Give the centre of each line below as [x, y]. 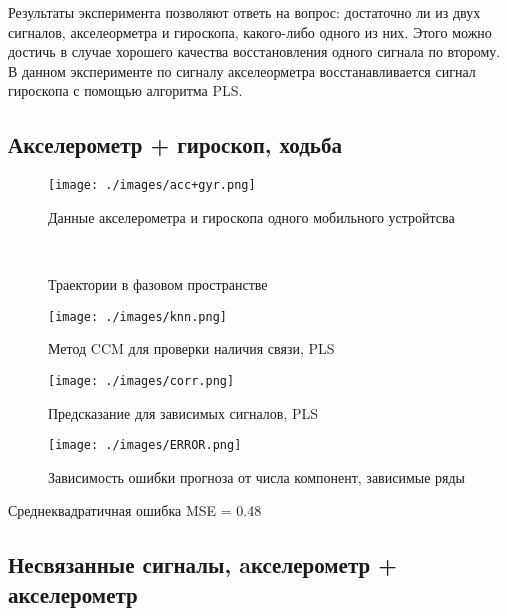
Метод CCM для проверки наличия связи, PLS [191, 348]
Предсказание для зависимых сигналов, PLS [183, 412]
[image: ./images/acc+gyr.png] [152, 185]
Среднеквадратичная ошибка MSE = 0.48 [135, 510]
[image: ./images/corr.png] [141, 380]
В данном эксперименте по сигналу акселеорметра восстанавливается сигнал [242, 70]
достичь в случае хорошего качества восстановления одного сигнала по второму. [254, 51]
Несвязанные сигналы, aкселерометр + [203, 564]
